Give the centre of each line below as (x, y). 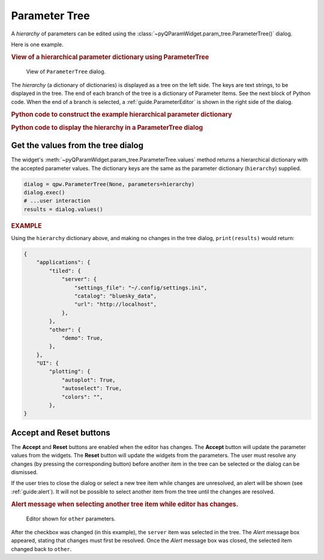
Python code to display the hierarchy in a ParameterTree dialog (107, 127)
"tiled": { (65, 271)
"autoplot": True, (89, 380)
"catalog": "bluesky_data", (115, 296)
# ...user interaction (57, 201)
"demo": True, (82, 338)
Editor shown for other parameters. (71, 519)
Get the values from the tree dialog (77, 146)
